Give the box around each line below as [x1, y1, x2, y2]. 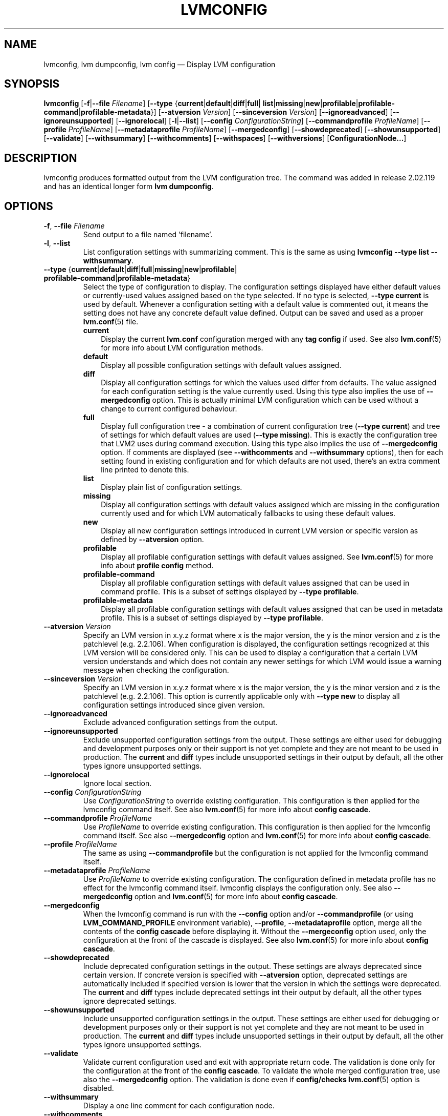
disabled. [83, 1084, 114, 1093]
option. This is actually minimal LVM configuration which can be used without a [152, 396, 419, 405]
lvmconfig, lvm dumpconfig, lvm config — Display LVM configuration [43, 59, 276, 69]
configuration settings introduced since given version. [83, 700, 265, 710]
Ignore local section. [83, 779, 152, 788]
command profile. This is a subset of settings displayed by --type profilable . [101, 587, 359, 596]
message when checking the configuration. [83, 666, 229, 675]
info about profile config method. [101, 561, 214, 570]
